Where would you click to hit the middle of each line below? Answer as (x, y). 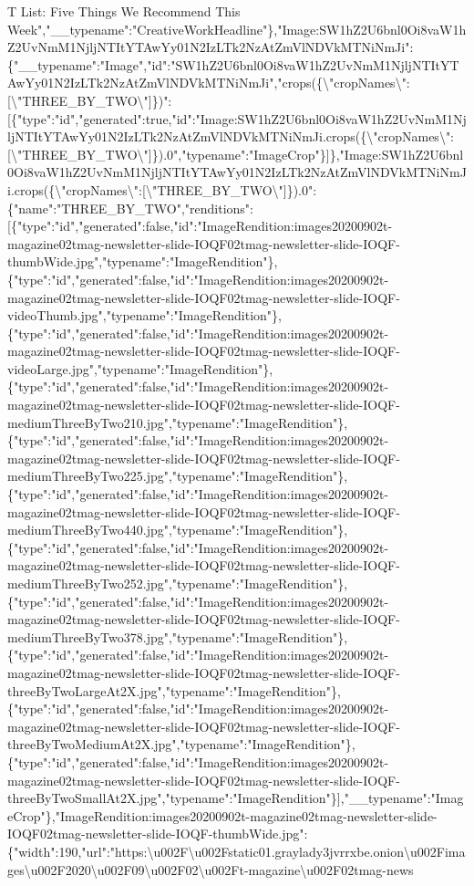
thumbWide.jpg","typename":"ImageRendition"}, (143, 261)
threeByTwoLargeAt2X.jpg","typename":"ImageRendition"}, (174, 690)
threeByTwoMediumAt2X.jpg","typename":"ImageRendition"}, (181, 744)
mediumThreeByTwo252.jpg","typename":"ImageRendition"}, (178, 583)
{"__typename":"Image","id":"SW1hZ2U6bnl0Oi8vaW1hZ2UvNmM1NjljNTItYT (233, 64)
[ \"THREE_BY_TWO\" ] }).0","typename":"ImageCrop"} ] (169, 154)
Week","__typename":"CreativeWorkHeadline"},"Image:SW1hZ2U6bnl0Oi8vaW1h (237, 29)
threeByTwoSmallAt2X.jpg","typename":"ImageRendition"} (172, 798)
